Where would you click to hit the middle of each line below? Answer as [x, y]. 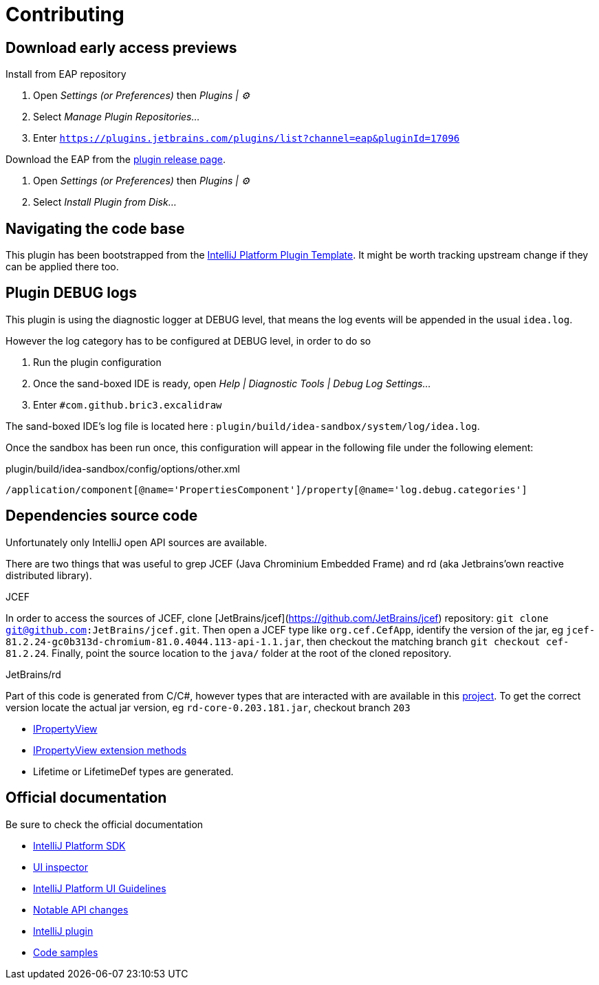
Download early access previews [121, 47]
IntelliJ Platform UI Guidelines [100, 888]
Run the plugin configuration [97, 362]
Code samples [66, 952]
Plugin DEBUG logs [71, 293]
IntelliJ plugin [63, 931]
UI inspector [61, 867]
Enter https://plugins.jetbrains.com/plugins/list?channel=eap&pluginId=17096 [247, 138]
